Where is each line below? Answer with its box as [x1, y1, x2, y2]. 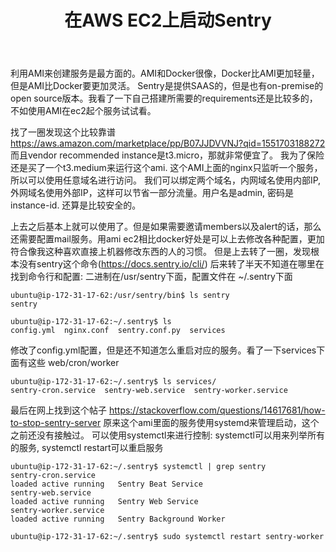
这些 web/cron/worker [27, 357, 120, 369]
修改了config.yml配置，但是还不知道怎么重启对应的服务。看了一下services [10, 344, 317, 356]
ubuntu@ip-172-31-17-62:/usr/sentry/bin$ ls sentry [10, 291, 230, 301]
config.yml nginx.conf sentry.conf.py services [10, 326, 226, 336]
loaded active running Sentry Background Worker [10, 514, 226, 525]
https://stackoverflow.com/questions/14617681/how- [108, 404, 326, 416]
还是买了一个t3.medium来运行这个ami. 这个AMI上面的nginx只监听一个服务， [10, 162, 323, 174]
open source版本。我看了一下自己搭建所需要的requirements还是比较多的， [10, 92, 318, 105]
